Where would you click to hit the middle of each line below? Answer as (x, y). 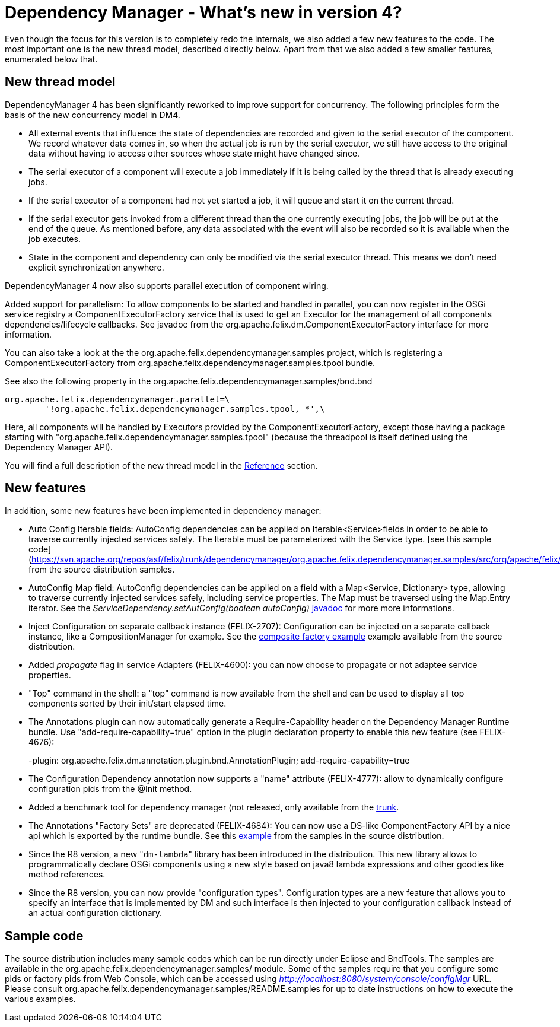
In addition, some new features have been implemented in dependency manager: (163, 511)
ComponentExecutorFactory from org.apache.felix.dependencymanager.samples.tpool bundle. (190, 363)
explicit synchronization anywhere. (96, 267)
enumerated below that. (51, 59)
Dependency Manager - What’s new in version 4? (203, 12)
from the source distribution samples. (102, 570)
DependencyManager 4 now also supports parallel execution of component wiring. (167, 285)
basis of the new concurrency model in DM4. (93, 115)
